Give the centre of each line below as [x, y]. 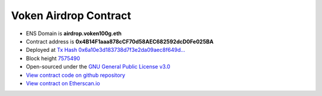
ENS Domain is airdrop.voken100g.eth [74, 33]
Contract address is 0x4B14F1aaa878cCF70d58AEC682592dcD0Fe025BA [120, 41]
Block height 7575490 [53, 58]
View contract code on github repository [75, 75]
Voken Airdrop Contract [71, 16]
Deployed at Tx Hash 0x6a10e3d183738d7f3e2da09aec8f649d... [106, 50]
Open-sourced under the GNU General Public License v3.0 [98, 67]
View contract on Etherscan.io [63, 83]
